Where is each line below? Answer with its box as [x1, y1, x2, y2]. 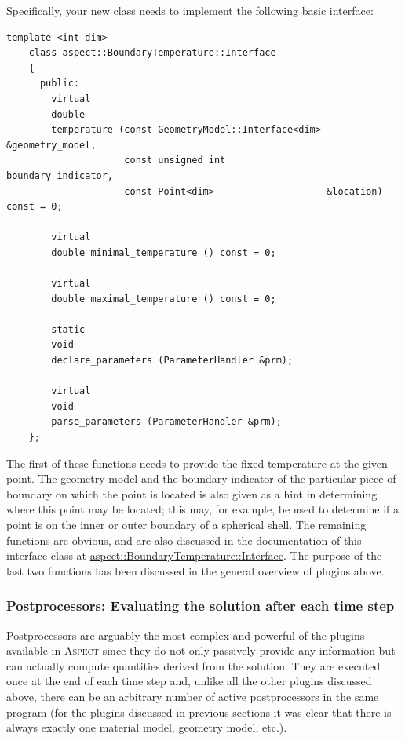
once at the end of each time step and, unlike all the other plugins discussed [6, 673, 372, 689]
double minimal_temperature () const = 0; [51, 246, 276, 258]
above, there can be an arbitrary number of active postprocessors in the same [6, 688, 379, 704]
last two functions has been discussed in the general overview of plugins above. [6, 562, 385, 579]
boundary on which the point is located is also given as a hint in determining [6, 485, 378, 502]
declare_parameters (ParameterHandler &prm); [51, 355, 294, 367]
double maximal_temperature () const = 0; [51, 293, 276, 305]
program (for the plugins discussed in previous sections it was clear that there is [6, 703, 392, 720]
